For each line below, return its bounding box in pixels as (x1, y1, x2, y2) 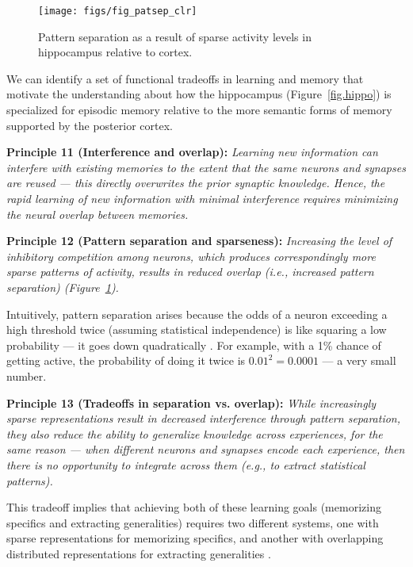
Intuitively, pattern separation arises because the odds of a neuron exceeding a (6, 305, 388, 322)
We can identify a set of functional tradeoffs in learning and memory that (6, 70, 364, 86)
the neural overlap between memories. (6, 205, 189, 222)
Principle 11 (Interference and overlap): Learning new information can (6, 144, 378, 160)
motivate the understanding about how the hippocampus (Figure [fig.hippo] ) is (6, 86, 392, 102)
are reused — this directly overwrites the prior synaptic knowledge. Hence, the (6, 174, 385, 191)
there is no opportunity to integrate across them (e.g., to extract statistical (6, 456, 365, 473)
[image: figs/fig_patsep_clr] (38, 6, 197, 17)
